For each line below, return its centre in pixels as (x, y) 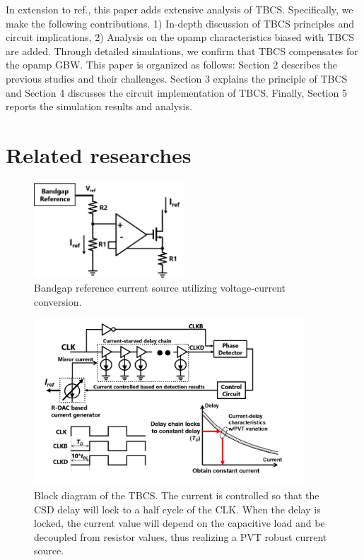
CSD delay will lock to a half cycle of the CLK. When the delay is (177, 509)
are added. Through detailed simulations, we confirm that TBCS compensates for (182, 50)
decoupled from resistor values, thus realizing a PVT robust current (181, 536)
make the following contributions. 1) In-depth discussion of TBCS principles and (180, 23)
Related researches (99, 154)
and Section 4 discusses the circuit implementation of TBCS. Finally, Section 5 (176, 92)
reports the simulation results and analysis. (99, 106)
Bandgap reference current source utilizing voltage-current (160, 287)
